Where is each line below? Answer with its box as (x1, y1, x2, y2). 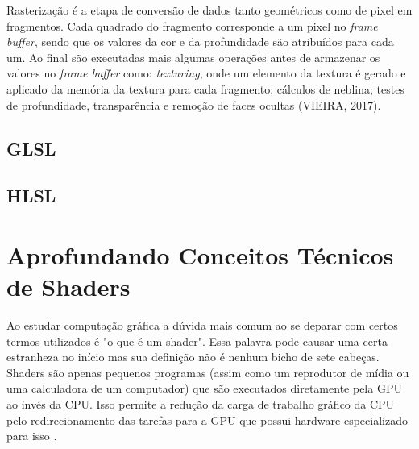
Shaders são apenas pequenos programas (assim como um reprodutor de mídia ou (6, 364, 409, 380)
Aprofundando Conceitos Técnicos (6, 238, 394, 271)
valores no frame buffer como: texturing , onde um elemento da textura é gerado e (6, 64, 406, 81)
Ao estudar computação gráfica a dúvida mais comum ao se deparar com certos (6, 317, 398, 334)
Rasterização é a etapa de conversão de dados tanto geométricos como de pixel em (6, 2, 413, 18)
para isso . (6, 427, 57, 444)
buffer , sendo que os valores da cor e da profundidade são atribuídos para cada (6, 33, 394, 50)
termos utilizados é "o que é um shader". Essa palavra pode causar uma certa (6, 332, 388, 349)
